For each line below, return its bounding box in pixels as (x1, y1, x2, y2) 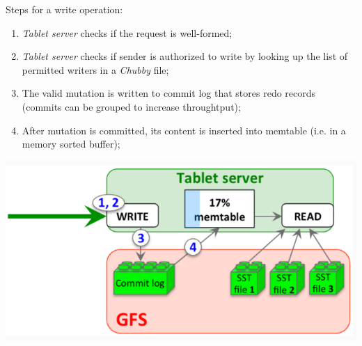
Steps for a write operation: (6, 2, 123, 16)
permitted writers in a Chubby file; (22, 62, 169, 77)
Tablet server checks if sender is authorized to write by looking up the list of (22, 49, 348, 63)
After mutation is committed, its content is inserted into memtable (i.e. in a (22, 123, 346, 137)
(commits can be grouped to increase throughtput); (22, 99, 241, 113)
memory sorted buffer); (22, 136, 120, 151)
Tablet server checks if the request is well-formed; (22, 25, 233, 40)
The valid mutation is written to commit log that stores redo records (22, 86, 316, 100)
